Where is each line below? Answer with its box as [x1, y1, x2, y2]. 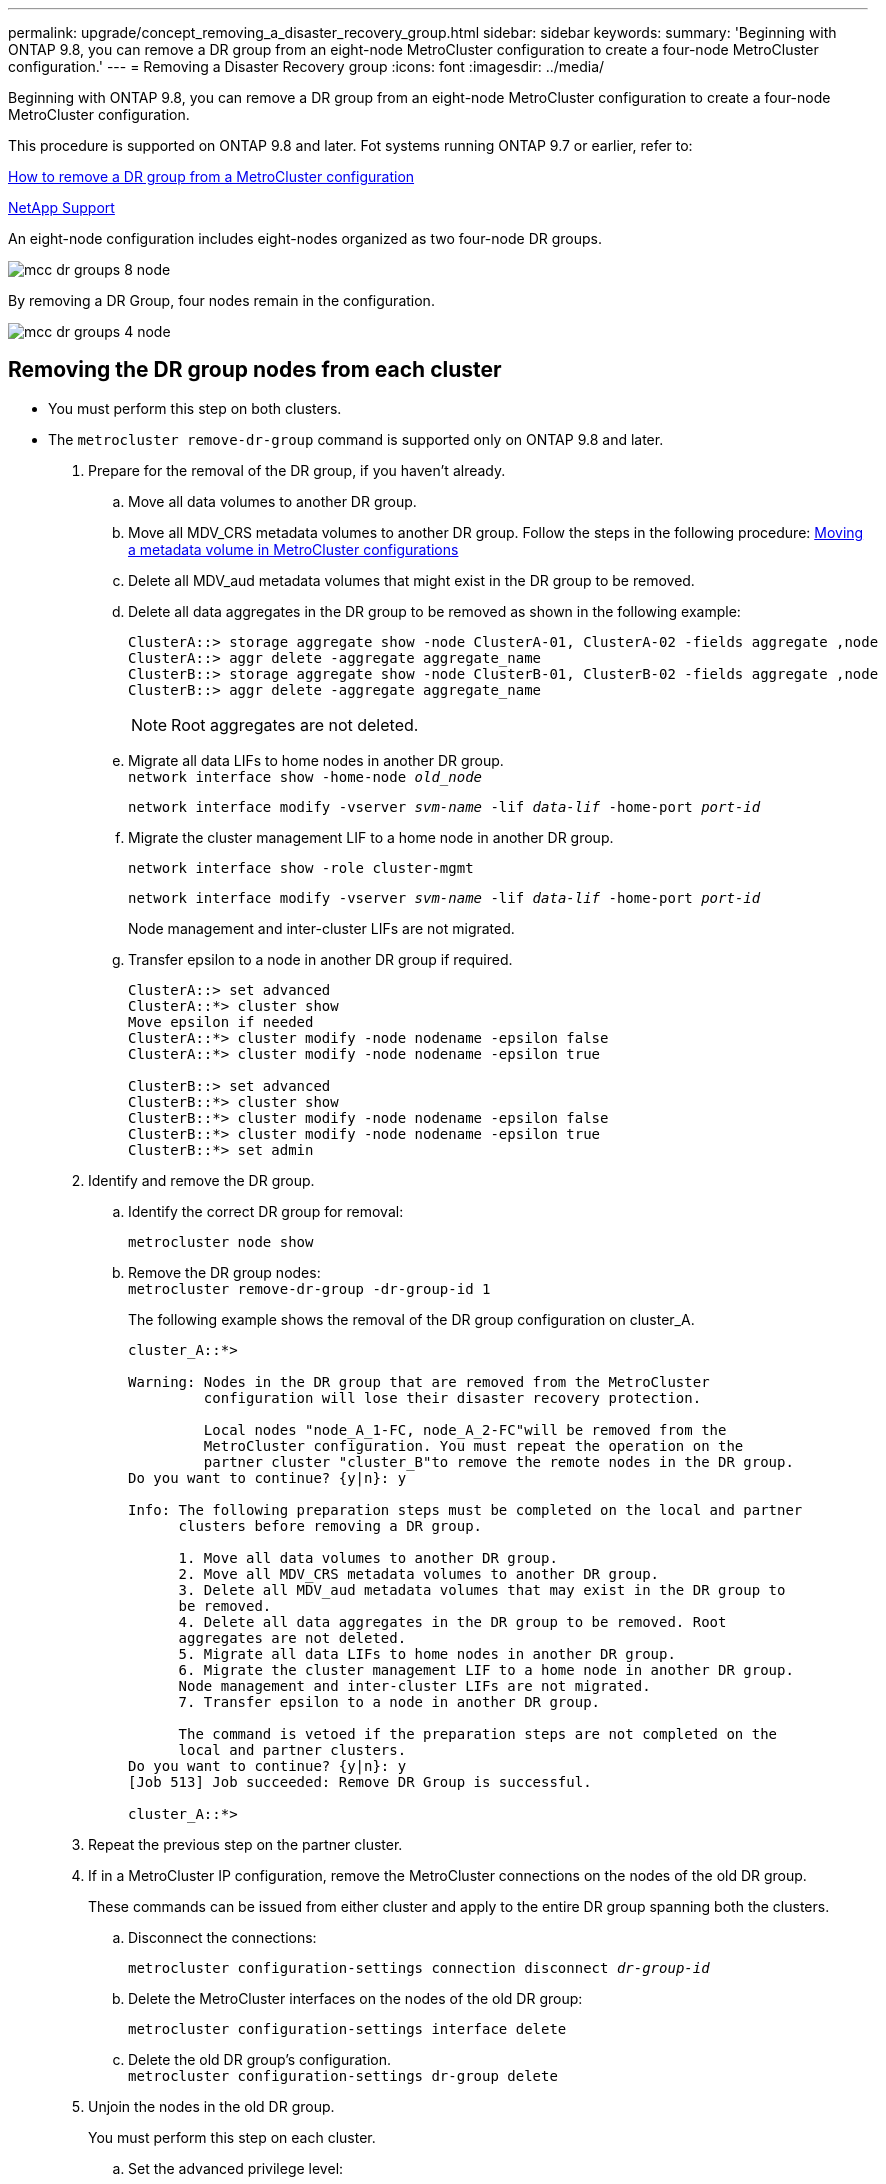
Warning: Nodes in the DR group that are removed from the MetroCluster [128, 1373, 710, 1390]
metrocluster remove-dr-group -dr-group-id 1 [128, 1280, 491, 1297]
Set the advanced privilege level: [128, 2159, 344, 2177]
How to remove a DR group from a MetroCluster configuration [8, 168, 415, 185]
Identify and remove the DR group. [88, 1171, 315, 1189]
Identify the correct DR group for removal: [128, 1202, 404, 1220]
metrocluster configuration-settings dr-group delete [128, 2067, 558, 2084]
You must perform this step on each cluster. [88, 2128, 376, 2146]
